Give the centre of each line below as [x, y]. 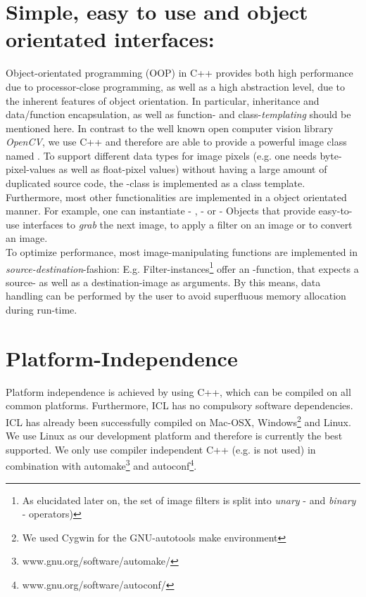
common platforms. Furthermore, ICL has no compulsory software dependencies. [179, 405]
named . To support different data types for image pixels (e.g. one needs [161, 155]
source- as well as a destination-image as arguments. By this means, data [163, 282]
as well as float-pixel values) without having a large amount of [193, 169]
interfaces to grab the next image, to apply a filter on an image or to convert [188, 224]
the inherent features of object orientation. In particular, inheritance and [163, 100]
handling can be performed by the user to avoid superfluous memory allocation [176, 296]
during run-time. [42, 310]
